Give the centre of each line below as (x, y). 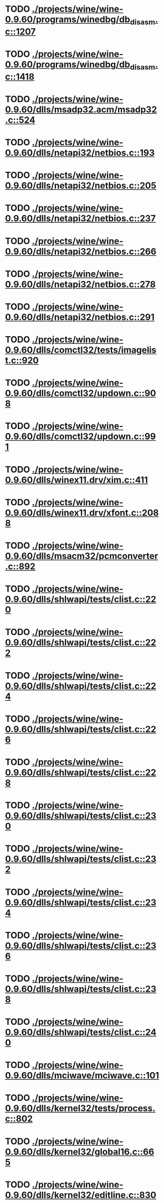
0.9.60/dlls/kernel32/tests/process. (80, 1109)
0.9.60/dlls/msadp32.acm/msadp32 (81, 109)
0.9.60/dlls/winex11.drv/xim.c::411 (77, 480)
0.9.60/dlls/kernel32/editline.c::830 (81, 1195)
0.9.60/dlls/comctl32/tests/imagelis (81, 350)
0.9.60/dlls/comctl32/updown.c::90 (81, 393)
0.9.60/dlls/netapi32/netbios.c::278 (80, 284)
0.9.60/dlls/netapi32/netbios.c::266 (81, 251)
